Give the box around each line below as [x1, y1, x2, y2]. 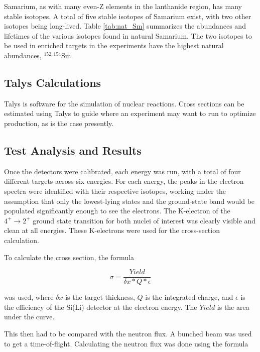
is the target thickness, [65, 292, 135, 302]
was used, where [4, 292, 54, 302]
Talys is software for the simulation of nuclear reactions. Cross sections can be [4, 98, 244, 108]
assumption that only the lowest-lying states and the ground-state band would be [4, 195, 255, 206]
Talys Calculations [4, 74, 101, 90]
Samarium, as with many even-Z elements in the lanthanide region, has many [4, 1, 242, 11]
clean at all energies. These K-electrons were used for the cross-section [4, 225, 220, 236]
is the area [217, 301, 249, 312]
